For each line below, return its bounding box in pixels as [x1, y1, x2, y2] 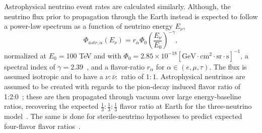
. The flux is [209, 61, 247, 72]
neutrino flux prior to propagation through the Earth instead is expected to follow [4, 11, 258, 21]
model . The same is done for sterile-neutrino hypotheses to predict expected [4, 110, 242, 121]
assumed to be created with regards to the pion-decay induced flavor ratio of [4, 81, 241, 91]
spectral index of [4, 61, 55, 72]
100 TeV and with [66, 50, 121, 60]
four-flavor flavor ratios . [4, 120, 81, 131]
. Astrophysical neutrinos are [156, 71, 245, 82]
